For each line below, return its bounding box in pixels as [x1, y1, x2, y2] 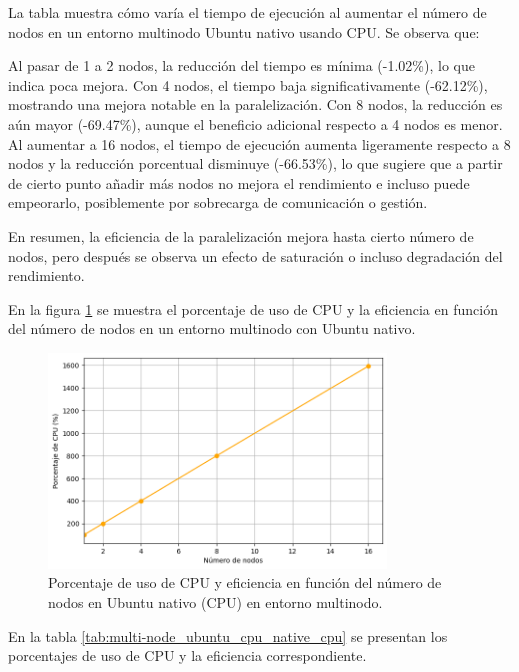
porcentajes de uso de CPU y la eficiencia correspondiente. [8, 645, 367, 666]
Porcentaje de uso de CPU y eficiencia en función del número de [48, 572, 442, 593]
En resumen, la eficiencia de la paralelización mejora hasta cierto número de [8, 225, 474, 246]
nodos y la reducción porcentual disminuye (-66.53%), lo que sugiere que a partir [8, 153, 503, 174]
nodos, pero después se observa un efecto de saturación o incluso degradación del [8, 245, 503, 266]
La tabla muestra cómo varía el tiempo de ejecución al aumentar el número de [8, 2, 487, 22]
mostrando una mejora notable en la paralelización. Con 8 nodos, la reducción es [8, 94, 503, 115]
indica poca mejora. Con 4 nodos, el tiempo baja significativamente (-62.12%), [8, 74, 488, 95]
